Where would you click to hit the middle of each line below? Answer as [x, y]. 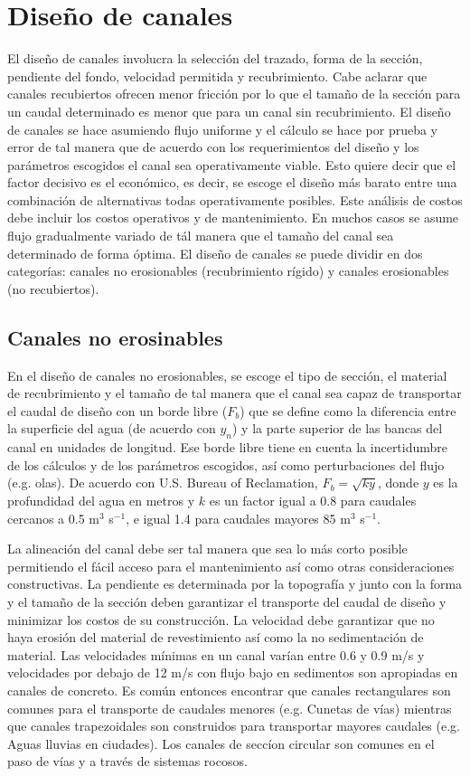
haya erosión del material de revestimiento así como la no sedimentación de [216, 637]
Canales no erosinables [115, 337]
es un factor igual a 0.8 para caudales [313, 500]
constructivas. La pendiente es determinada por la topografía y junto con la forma [235, 584]
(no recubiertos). [53, 288]
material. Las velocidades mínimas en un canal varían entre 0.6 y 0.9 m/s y [216, 654]
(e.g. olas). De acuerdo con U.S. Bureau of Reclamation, [163, 483]
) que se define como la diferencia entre [348, 410]
